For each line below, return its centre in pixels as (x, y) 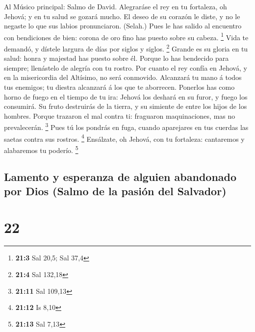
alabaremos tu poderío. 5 (41, 149)
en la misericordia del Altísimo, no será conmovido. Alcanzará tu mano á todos (123, 77)
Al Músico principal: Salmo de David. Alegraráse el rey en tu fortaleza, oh (115, 6)
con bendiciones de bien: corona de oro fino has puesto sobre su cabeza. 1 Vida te (126, 36)
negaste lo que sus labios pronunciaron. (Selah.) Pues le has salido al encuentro (123, 26)
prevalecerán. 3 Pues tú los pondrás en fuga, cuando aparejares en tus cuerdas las (126, 127)
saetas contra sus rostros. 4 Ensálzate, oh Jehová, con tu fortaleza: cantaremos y (124, 138)
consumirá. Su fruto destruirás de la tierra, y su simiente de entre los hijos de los (126, 106)
